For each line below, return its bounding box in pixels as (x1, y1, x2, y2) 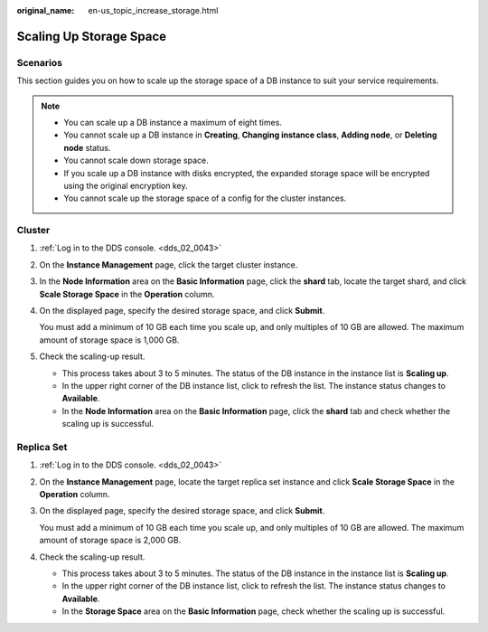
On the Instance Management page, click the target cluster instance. (39, 259, 298, 270)
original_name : (16, 5, 75, 15)
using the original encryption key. (63, 180, 188, 191)
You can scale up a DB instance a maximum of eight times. (63, 117, 282, 127)
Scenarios (16, 56, 63, 69)
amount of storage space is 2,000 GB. (39, 534, 182, 546)
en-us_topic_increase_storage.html (88, 5, 219, 15)
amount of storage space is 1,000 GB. (39, 335, 180, 345)
